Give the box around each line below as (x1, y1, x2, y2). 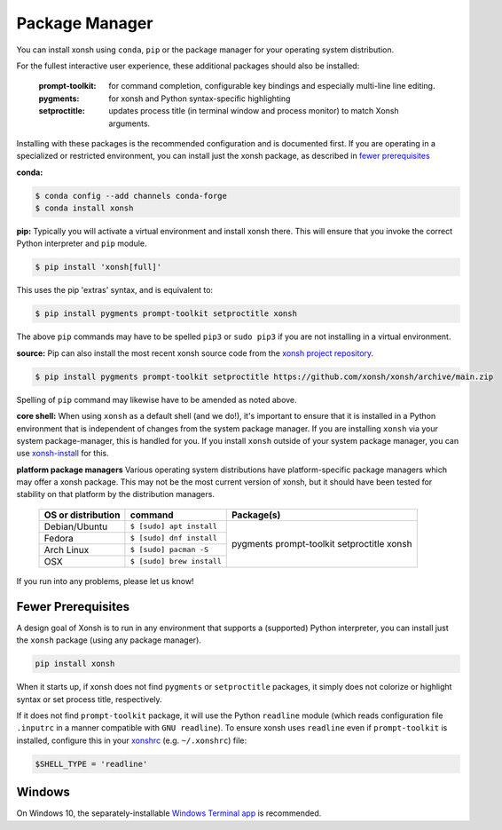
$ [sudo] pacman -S (129, 545, 208, 555)
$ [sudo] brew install (129, 557, 222, 566)
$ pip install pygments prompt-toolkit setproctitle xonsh (35, 309, 297, 319)
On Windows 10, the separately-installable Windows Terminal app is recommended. (16, 808, 322, 818)
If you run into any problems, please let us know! (16, 575, 194, 586)
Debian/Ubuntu (43, 520, 108, 533)
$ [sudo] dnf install (129, 534, 217, 543)
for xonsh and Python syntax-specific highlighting (108, 93, 291, 104)
